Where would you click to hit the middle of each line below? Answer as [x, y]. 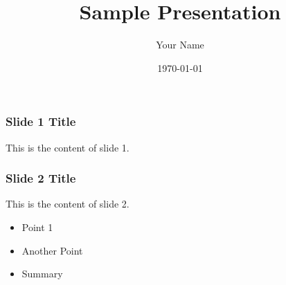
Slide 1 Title [41, 121]
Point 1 [37, 227]
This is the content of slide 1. [68, 147]
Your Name [180, 45]
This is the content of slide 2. [68, 204]
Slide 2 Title [41, 178]
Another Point [52, 250]
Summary [42, 274]
